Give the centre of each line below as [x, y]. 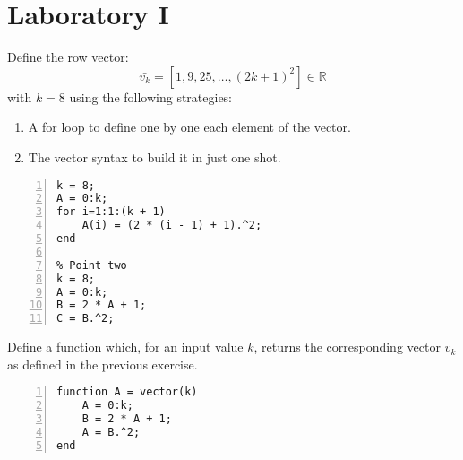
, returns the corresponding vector [347, 347]
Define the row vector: [68, 57]
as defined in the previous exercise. [103, 364]
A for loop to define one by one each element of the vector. [189, 127]
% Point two [92, 265]
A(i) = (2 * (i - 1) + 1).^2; [172, 226]
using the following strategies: [151, 96]
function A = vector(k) [127, 392]
